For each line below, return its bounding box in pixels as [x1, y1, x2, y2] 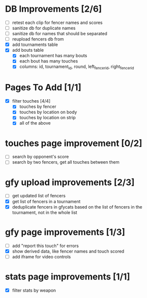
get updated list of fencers [12, 193, 66, 199]
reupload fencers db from [12, 36, 64, 42]
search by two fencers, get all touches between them [12, 159, 120, 165]
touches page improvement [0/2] [5, 138, 143, 149]
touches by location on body [19, 109, 77, 115]
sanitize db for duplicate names [12, 25, 76, 31]
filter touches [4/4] [12, 98, 50, 104]
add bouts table [12, 47, 44, 53]
